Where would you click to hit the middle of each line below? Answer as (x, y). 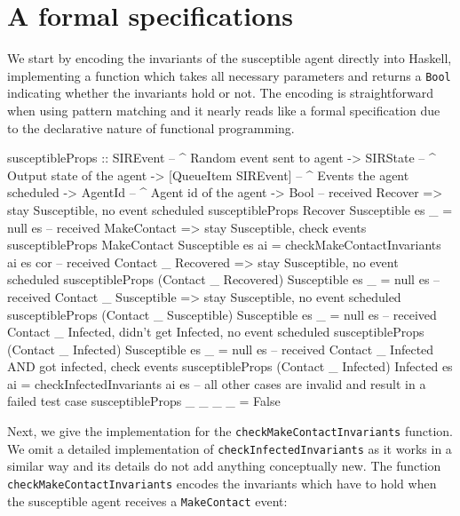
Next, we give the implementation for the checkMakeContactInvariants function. (230, 431)
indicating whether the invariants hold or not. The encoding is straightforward (221, 93)
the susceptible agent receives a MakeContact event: (147, 500)
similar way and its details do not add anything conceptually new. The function (224, 466)
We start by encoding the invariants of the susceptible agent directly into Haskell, (230, 58)
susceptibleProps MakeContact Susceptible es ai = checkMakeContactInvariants (224, 245)
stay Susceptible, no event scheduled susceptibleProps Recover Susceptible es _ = (230, 209)
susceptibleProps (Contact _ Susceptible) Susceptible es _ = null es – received (222, 314)
